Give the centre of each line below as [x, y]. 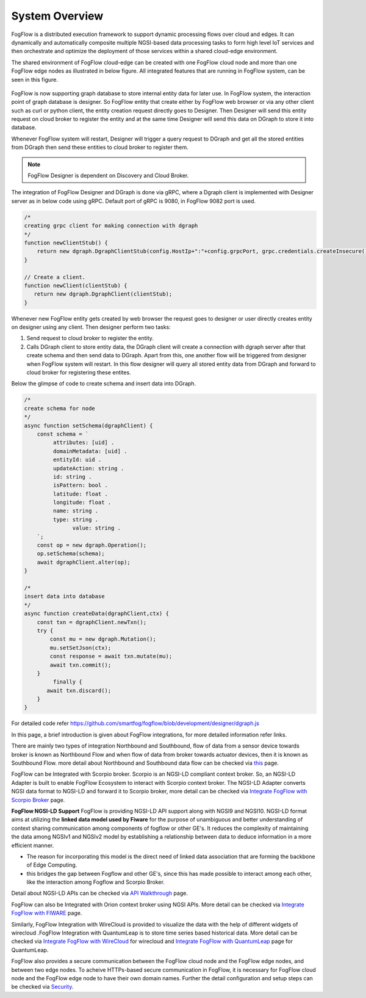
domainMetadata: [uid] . [90, 451]
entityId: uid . [77, 460]
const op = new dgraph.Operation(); [91, 545]
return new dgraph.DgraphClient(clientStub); [103, 294]
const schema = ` [63, 434]
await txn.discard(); [79, 690]
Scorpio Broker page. [38, 799]
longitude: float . [82, 503]
